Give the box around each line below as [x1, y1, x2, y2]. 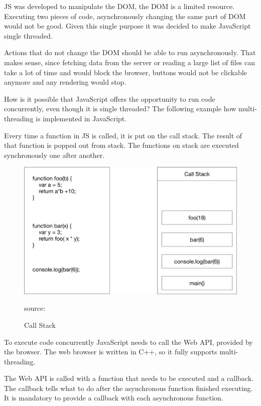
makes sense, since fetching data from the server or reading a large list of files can [4, 57, 255, 67]
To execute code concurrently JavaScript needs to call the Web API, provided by [4, 336, 253, 347]
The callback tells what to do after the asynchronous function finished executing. [4, 382, 253, 393]
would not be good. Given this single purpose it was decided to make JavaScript [4, 21, 251, 31]
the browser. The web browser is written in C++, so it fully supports [4, 346, 217, 357]
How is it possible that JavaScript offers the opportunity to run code [4, 93, 215, 104]
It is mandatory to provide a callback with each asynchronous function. [4, 392, 223, 403]
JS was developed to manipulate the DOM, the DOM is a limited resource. [4, 1, 234, 11]
